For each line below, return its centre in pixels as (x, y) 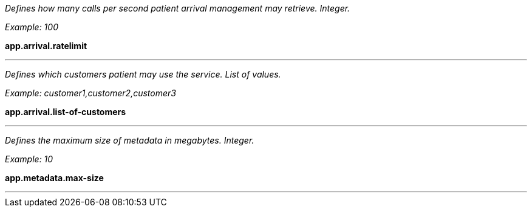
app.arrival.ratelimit (46, 46)
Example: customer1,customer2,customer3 (90, 93)
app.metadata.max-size (54, 178)
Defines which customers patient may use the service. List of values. (143, 74)
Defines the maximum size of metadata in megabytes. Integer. (130, 140)
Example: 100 (32, 27)
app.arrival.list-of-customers (66, 112)
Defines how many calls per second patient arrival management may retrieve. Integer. (178, 8)
